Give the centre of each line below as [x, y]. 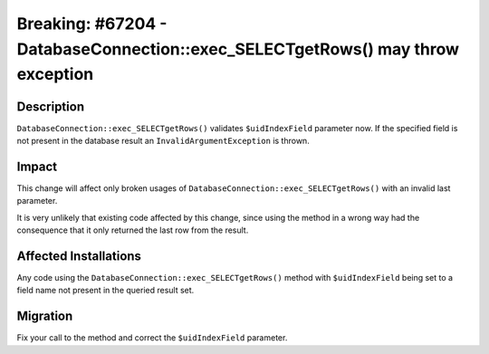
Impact [37, 166]
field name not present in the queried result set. [105, 291]
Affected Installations [79, 256]
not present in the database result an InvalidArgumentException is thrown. [163, 141]
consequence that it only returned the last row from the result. [133, 230]
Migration [45, 316]
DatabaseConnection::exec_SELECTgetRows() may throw [238, 49]
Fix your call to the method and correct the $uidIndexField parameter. [152, 338]
